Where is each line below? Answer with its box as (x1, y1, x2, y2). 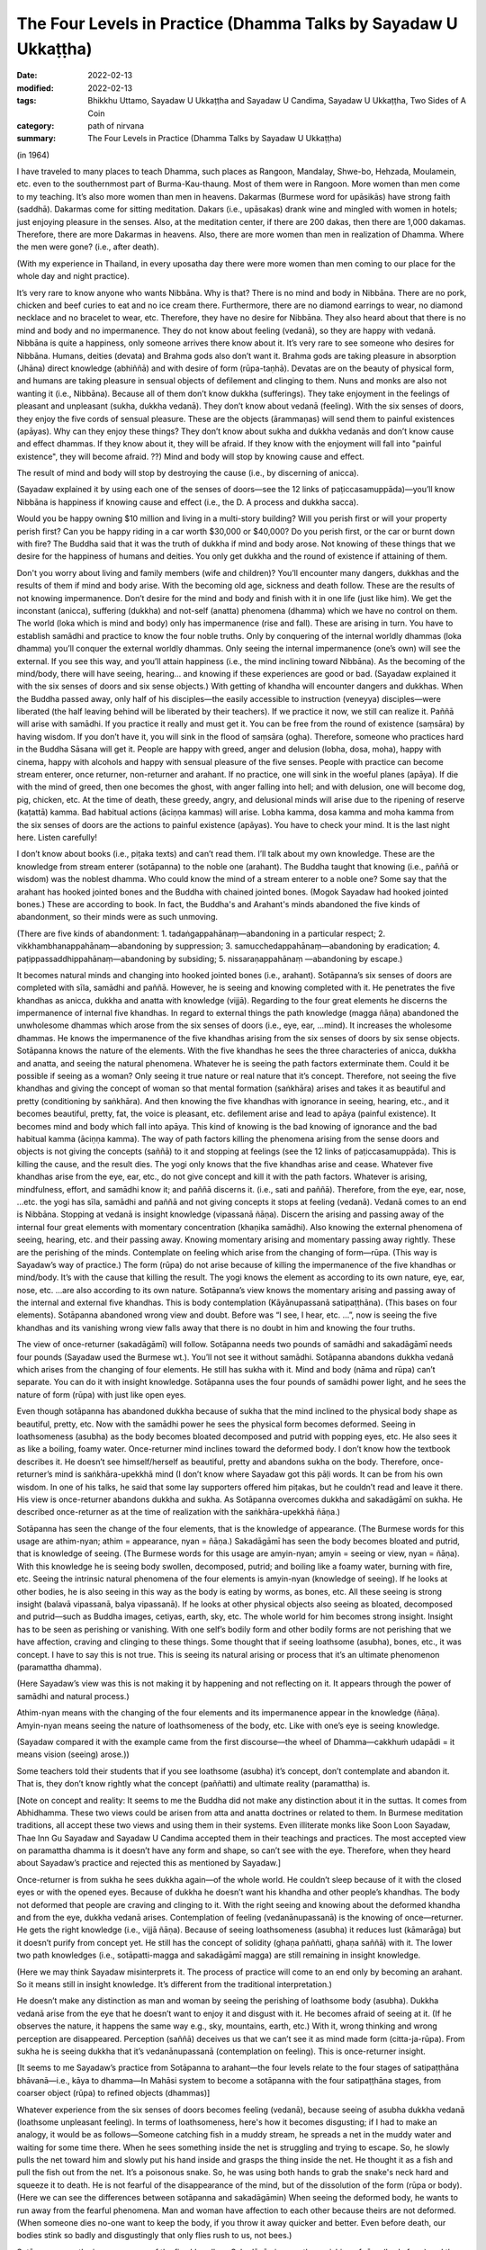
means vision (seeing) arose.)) (16, 1749, 130, 1759)
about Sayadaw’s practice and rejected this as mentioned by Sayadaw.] (16, 1858, 282, 1868)
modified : (16, 82, 54, 94)
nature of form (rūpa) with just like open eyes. (16, 1389, 186, 1399)
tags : (16, 95, 37, 106)
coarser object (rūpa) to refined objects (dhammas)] (16, 2088, 211, 2099)
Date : (16, 70, 38, 81)
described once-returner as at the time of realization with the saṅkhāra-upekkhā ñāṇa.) (16, 1507, 341, 1517)
